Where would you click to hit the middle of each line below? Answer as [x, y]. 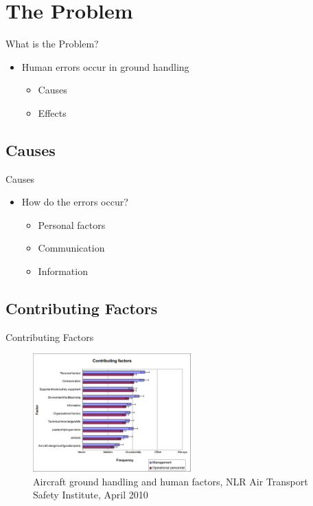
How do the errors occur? [75, 202]
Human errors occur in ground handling [105, 66]
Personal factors [72, 224]
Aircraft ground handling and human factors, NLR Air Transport [171, 481]
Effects [52, 112]
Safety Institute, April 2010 [91, 495]
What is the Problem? [52, 44]
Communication [71, 248]
